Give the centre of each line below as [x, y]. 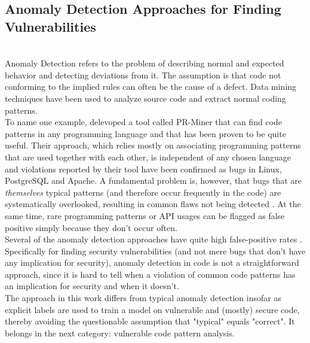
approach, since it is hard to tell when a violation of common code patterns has [150, 274]
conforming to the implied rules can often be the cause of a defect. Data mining [151, 86]
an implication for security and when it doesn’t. [92, 286]
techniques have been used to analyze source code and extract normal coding [145, 98]
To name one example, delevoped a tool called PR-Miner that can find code [143, 122]
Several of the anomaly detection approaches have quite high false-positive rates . [154, 239]
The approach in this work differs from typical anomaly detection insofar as [143, 298]
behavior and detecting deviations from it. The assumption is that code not [143, 75]
